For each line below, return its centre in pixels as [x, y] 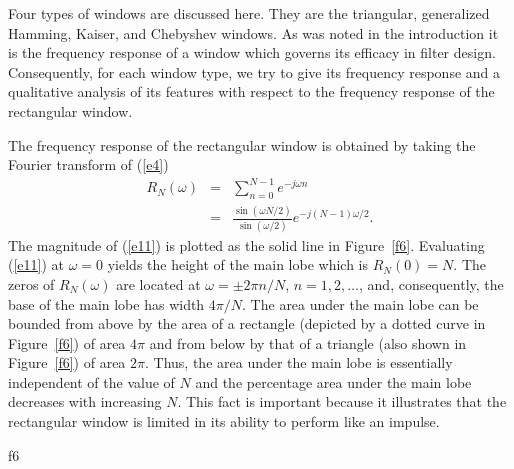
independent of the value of [91, 381]
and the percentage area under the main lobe [333, 381]
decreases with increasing [85, 401]
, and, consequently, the [431, 283]
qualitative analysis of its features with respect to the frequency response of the [251, 91]
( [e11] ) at [36, 264]
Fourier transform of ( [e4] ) [88, 164]
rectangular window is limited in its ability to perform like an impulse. [224, 421]
